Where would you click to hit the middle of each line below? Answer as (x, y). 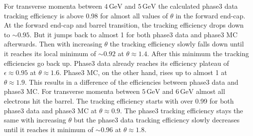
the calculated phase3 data (198, 6)
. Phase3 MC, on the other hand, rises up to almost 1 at (143, 72)
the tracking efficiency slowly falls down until (177, 44)
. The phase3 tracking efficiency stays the (181, 110)
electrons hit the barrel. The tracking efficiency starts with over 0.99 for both (119, 100)
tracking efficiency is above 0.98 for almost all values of (86, 15)
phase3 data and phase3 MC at (51, 110)
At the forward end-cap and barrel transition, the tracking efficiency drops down (124, 25)
